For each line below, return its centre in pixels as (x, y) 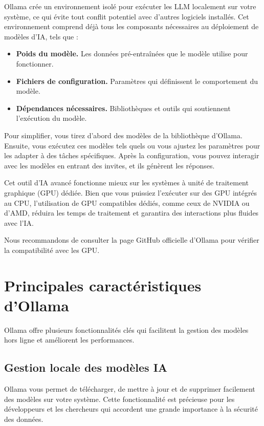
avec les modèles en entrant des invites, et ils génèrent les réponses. (109, 165)
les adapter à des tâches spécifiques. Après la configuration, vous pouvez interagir (132, 155)
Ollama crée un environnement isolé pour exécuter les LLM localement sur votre (130, 6)
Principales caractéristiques (103, 285)
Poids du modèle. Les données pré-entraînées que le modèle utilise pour (132, 54)
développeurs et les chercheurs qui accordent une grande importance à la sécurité (131, 409)
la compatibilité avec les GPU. (52, 250)
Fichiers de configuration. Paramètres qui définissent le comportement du (137, 81)
